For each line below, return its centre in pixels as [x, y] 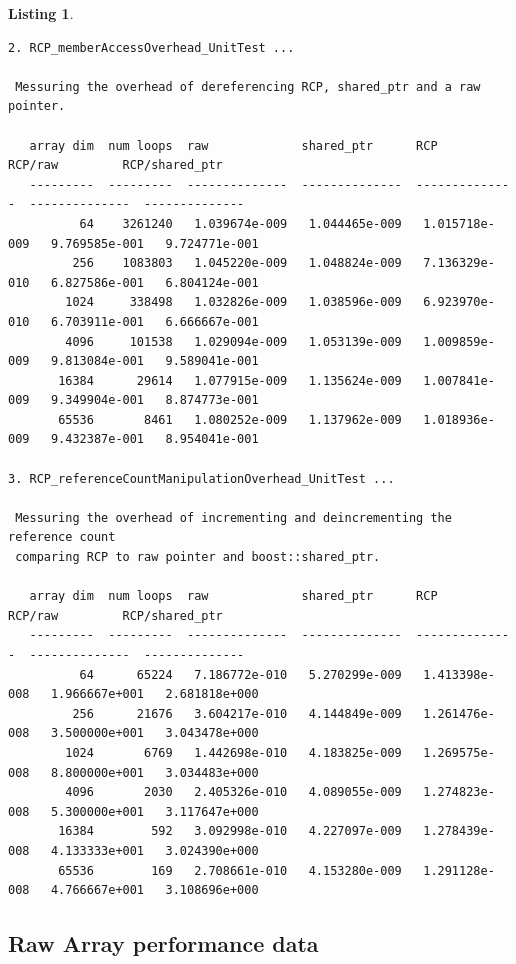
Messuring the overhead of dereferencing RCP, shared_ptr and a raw [248, 86]
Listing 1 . [41, 13]
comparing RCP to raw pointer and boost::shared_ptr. [198, 557]
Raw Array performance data [163, 943]
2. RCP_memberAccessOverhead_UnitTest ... [151, 47]
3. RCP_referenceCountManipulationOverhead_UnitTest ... [201, 478]
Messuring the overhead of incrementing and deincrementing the [233, 517]
